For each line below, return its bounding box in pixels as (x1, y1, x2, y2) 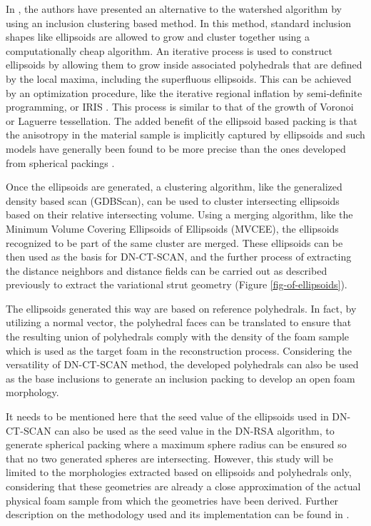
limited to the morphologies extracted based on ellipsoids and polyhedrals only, (6, 465, 352, 480)
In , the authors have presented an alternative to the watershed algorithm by (6, 1, 342, 16)
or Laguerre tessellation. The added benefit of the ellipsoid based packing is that (6, 113, 358, 128)
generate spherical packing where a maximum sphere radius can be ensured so (6, 437, 347, 452)
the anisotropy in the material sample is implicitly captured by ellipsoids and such (6, 127, 365, 142)
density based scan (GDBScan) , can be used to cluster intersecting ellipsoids (6, 193, 340, 208)
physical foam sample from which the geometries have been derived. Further (6, 492, 339, 507)
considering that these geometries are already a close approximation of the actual (6, 479, 361, 493)
